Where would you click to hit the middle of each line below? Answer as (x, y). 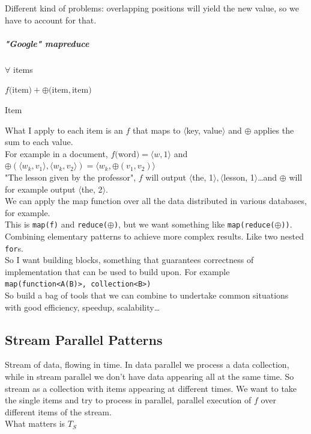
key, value (204, 130)
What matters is (35, 423)
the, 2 (92, 189)
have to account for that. (51, 20)
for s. (14, 248)
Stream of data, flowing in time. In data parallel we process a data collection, (147, 364)
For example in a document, (56, 153)
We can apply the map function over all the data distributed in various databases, (156, 201)
